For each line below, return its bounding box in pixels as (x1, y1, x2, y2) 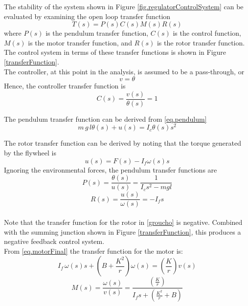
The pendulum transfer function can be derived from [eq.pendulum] (4, 113, 207, 124)
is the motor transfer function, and (28, 37, 132, 47)
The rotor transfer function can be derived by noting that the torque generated (4, 138, 241, 148)
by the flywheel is (4, 148, 57, 158)
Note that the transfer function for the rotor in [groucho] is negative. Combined (4, 217, 243, 227)
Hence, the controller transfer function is (4, 81, 126, 91)
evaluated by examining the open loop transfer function (4, 11, 171, 21)
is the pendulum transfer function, (45, 28, 149, 38)
